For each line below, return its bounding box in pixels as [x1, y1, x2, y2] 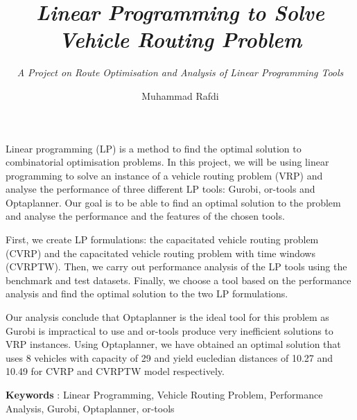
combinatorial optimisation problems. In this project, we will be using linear [6, 155, 329, 169]
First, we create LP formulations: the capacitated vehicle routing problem [6, 232, 319, 247]
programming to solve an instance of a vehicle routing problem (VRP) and [6, 168, 323, 182]
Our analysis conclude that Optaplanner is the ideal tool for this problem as [6, 310, 329, 324]
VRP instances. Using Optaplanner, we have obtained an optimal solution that [6, 337, 341, 351]
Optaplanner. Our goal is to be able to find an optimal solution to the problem [6, 195, 341, 209]
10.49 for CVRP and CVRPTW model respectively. [6, 364, 225, 378]
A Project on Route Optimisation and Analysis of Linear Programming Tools [17, 65, 344, 80]
